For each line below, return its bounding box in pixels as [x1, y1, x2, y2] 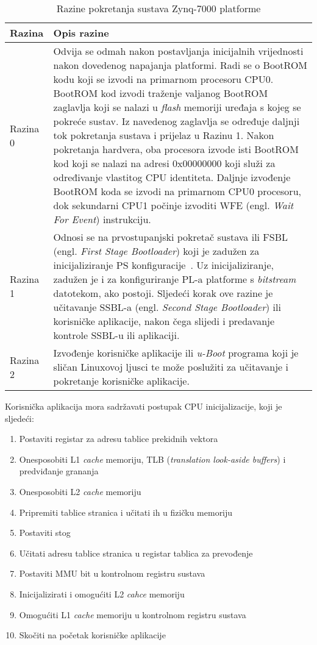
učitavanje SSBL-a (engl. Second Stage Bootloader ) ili [53, 300, 281, 314]
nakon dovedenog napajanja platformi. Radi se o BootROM [53, 58, 308, 72]
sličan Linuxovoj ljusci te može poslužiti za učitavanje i [53, 360, 288, 374]
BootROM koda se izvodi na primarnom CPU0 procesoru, [53, 184, 301, 198]
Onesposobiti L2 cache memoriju [19, 485, 141, 497]
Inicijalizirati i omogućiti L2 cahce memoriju [19, 587, 185, 600]
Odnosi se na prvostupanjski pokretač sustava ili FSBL [53, 230, 288, 244]
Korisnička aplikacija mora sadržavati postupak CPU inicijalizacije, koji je [5, 400, 282, 412]
